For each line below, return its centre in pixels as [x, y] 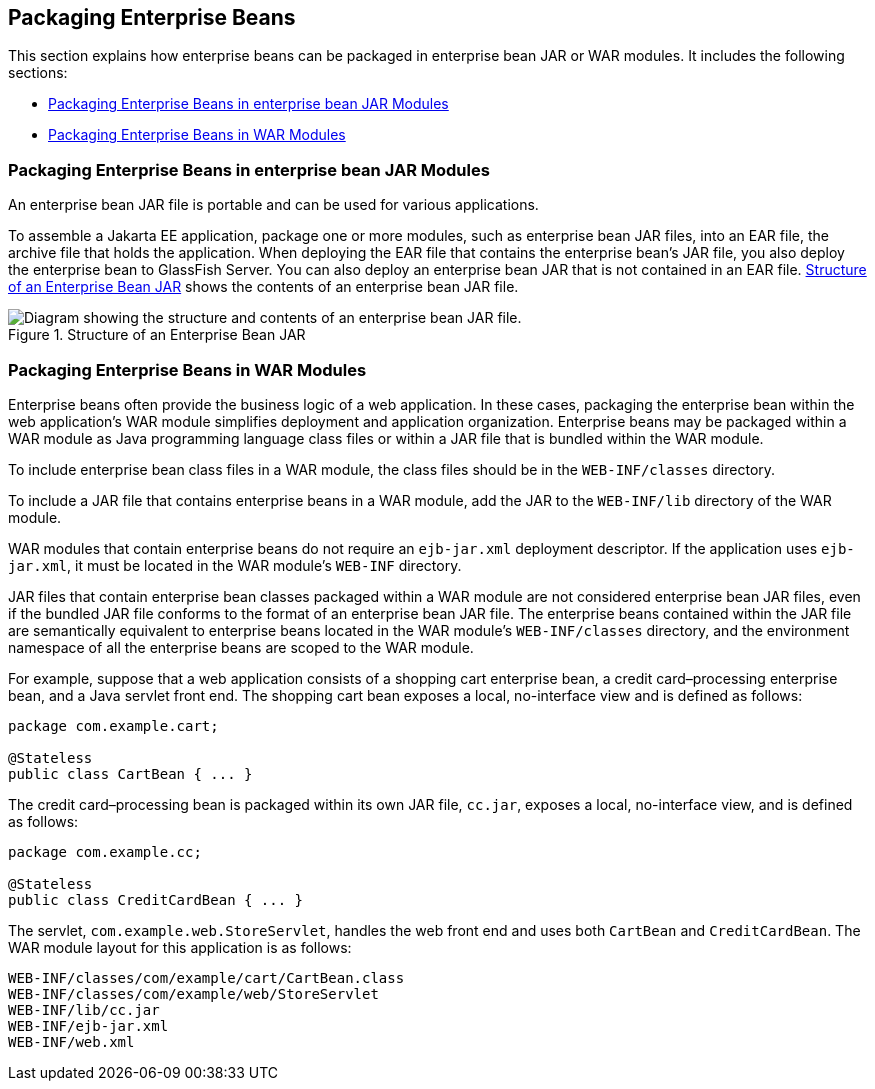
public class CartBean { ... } [130, 773]
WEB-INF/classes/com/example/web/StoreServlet [193, 993]
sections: [38, 73]
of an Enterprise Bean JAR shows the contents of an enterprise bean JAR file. [263, 287]
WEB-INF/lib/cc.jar [84, 1009]
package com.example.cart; [113, 725]
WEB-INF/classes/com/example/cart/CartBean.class [206, 977]
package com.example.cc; [105, 851]
